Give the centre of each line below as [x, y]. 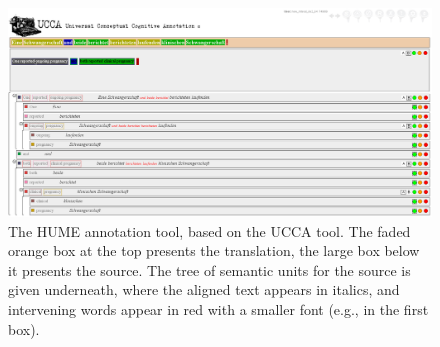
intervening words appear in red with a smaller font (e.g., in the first [218, 309]
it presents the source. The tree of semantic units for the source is [209, 269]
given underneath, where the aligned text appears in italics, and [204, 289]
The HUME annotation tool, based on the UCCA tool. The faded [209, 230]
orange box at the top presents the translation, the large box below [214, 250]
